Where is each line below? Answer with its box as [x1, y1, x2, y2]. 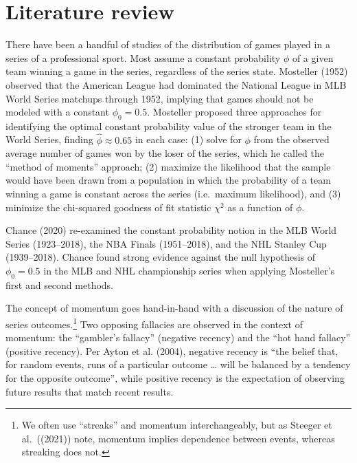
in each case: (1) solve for [135, 132, 242, 147]
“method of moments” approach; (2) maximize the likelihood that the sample [5, 159, 331, 173]
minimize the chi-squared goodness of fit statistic [5, 200, 211, 214]
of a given [292, 50, 334, 65]
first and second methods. [5, 277, 113, 292]
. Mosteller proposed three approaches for [147, 105, 322, 119]
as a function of [227, 200, 293, 214]
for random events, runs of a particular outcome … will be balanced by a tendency [5, 357, 351, 372]
